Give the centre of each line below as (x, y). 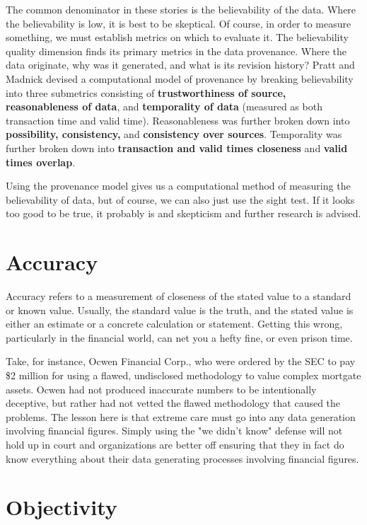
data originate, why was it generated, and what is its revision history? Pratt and (180, 65)
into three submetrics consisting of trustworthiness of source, (146, 92)
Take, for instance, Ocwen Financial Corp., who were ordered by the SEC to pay (181, 361)
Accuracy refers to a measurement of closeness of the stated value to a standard (179, 296)
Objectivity (62, 507)
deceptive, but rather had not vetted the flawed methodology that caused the (173, 403)
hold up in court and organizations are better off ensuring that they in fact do (175, 444)
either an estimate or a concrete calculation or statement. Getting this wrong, (174, 324)
